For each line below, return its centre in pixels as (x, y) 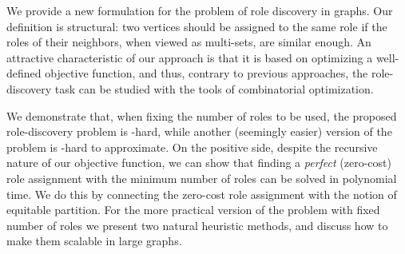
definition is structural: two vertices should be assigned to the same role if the (197, 26)
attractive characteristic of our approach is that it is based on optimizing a (190, 57)
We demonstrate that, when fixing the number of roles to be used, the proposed (202, 115)
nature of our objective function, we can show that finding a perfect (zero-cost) (199, 163)
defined (24, 73)
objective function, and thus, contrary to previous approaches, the (206, 73)
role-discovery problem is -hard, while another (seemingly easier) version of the (199, 131)
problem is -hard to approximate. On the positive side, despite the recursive (192, 147)
